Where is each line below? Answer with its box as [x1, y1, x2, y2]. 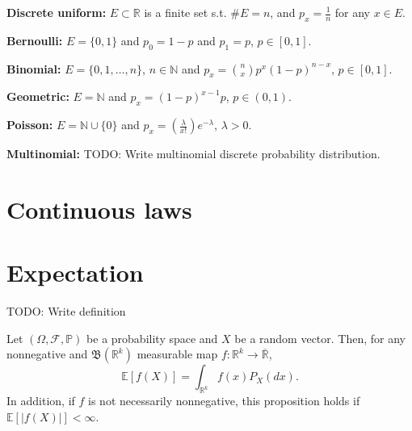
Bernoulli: [6, 31, 63, 48]
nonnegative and [6, 345, 88, 362]
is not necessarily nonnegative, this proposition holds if [88, 392, 360, 409]
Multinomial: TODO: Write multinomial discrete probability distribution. [6, 145, 380, 162]
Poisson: [6, 116, 53, 133]
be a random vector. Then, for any [234, 329, 406, 346]
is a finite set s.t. [144, 4, 227, 20]
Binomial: [6, 60, 61, 77]
